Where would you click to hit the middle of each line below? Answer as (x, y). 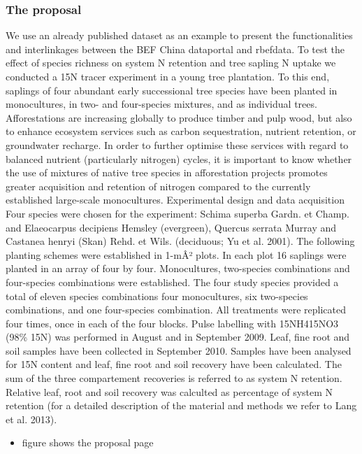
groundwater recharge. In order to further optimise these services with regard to (177, 144)
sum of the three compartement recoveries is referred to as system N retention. (174, 378)
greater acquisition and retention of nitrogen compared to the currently (158, 186)
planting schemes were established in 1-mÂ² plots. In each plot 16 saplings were (176, 254)
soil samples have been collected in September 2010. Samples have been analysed (179, 350)
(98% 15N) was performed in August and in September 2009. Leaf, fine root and (178, 337)
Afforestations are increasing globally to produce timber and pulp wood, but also (179, 117)
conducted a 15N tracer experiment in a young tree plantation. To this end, (168, 76)
